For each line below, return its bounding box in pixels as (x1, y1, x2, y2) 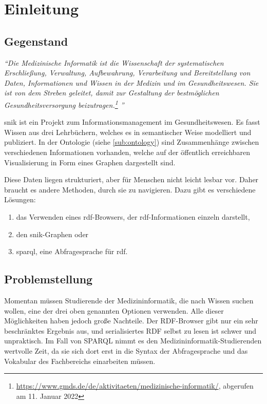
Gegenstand (4, 33, 68, 49)
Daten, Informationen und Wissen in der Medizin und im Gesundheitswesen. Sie (4, 77, 259, 88)
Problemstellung (4, 271, 93, 287)
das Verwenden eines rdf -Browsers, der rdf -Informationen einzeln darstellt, (16, 211, 250, 222)
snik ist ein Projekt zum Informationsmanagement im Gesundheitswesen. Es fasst (4, 117, 260, 127)
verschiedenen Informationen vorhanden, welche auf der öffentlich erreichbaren (4, 146, 251, 157)
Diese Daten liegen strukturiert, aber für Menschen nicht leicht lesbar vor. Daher (4, 174, 259, 185)
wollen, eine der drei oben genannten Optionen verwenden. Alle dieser (4, 305, 224, 316)
